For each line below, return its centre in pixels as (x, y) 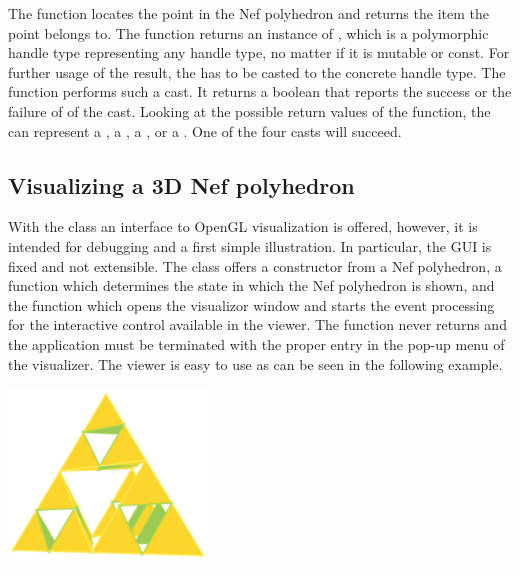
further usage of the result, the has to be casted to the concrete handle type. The (257, 71)
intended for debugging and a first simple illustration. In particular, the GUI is (250, 245)
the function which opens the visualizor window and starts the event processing (251, 304)
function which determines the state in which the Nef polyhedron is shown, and (251, 285)
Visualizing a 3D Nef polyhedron (181, 184)
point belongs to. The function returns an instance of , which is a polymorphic (248, 32)
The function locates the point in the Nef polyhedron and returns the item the (248, 13)
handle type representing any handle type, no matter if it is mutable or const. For (259, 52)
